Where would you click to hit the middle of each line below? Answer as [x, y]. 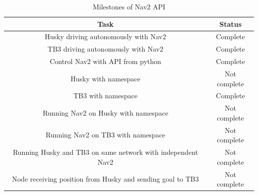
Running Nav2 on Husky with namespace [105, 113]
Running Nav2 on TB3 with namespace [105, 135]
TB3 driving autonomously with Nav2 [105, 49]
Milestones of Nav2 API [129, 6]
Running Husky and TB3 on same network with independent [105, 152]
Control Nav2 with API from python [105, 61]
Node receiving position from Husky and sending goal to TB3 [105, 179]
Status [230, 24]
